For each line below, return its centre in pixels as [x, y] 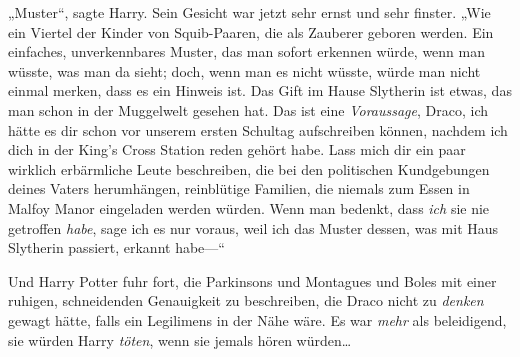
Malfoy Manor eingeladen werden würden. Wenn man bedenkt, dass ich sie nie [249, 207]
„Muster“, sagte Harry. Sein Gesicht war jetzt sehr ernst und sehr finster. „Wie [249, 12]
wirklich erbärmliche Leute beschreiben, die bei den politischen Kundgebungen [249, 168]
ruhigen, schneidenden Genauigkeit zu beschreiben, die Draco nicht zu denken [246, 300]
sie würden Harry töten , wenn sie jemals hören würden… [180, 339]
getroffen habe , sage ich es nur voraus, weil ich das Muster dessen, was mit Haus [253, 227]
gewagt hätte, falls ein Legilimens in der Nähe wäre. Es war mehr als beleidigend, [257, 319]
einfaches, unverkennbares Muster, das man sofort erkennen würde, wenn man [247, 51]
